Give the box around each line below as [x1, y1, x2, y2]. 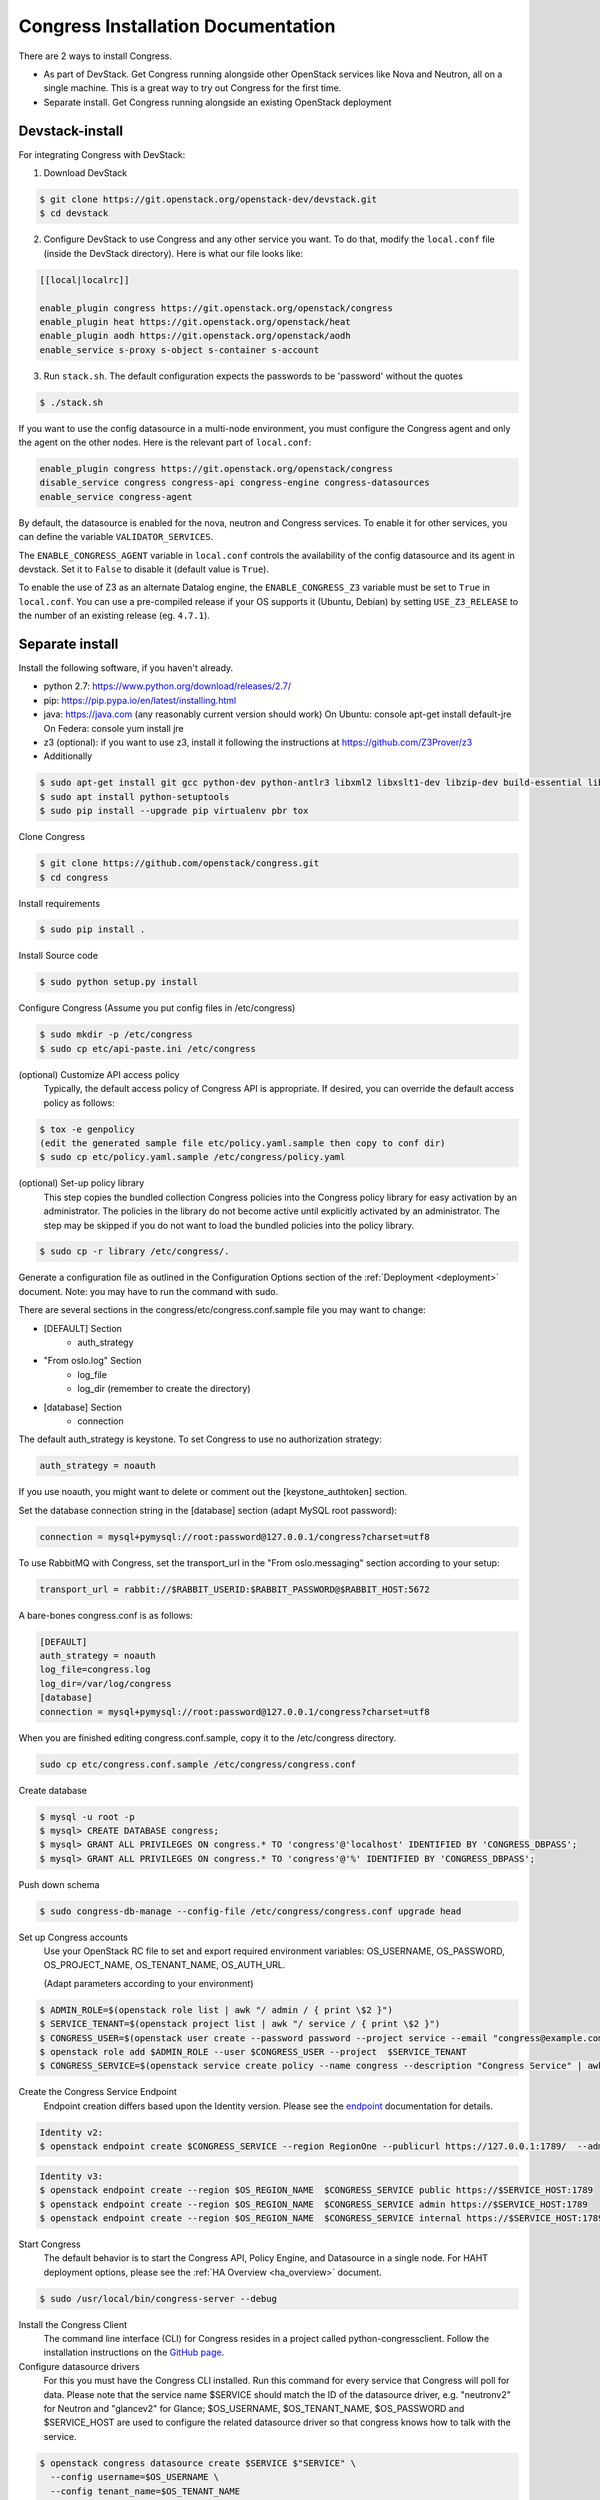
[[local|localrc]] [39, 274, 130, 285]
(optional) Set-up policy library [18, 1177, 145, 1189]
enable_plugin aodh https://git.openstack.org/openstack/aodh [39, 330, 351, 342]
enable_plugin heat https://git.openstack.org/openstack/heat [39, 316, 351, 327]
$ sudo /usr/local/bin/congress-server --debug [39, 2293, 277, 2304]
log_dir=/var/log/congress [39, 1678, 172, 1689]
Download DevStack [43, 167, 128, 179]
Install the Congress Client [18, 2318, 128, 2330]
